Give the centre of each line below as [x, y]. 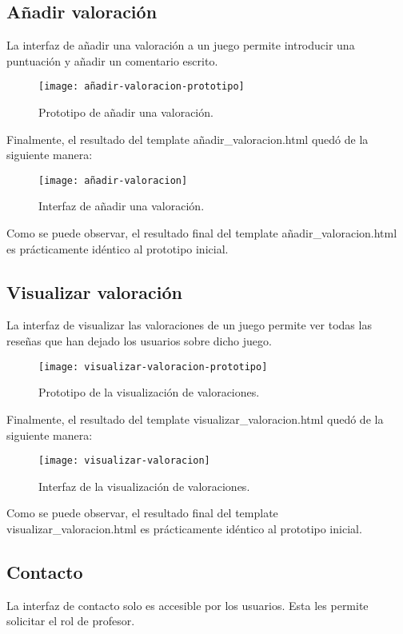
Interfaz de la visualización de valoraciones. [144, 486]
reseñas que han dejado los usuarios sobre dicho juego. [139, 341]
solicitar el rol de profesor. [71, 621]
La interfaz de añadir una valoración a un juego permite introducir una [181, 45]
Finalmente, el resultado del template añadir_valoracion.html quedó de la [188, 139]
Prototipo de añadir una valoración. [126, 112]
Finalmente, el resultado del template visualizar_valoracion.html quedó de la [195, 419]
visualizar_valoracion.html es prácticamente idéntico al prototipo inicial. [184, 528]
